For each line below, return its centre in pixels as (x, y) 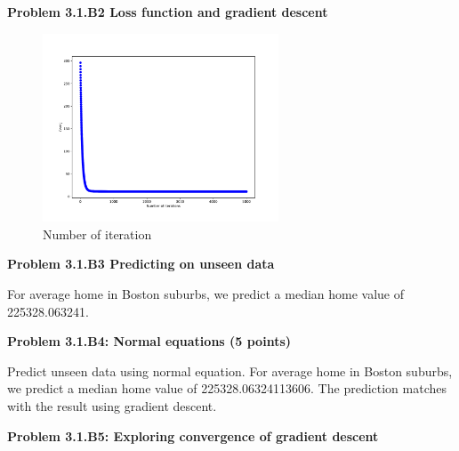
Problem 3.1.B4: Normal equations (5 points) (149, 341)
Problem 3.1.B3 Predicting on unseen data (141, 264)
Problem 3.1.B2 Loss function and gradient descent (168, 12)
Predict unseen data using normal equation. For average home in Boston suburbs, (230, 370)
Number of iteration (97, 234)
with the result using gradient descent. (112, 405)
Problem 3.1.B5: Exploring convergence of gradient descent (193, 435)
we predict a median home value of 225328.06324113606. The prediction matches (227, 388)
